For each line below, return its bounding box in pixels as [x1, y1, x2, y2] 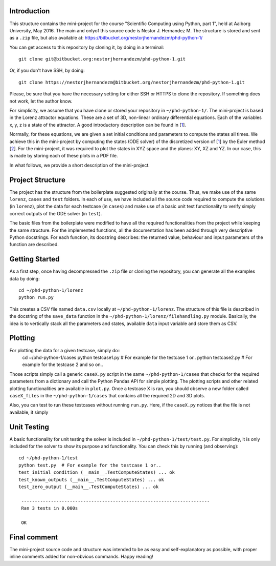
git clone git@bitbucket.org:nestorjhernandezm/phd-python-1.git [18, 56, 186, 62]
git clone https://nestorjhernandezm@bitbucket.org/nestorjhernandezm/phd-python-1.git [18, 79, 245, 85]
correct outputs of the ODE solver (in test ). [9, 210, 102, 216]
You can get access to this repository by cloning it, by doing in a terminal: [9, 44, 164, 50]
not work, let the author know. [9, 98, 73, 104]
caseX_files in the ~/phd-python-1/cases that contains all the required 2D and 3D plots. [9, 392, 205, 398]
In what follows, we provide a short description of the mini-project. [9, 162, 150, 168]
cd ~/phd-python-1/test [18, 455, 78, 461]
